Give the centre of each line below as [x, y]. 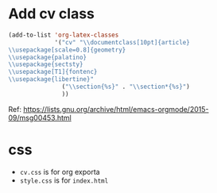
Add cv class [52, 14]
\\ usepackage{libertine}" [51, 79]
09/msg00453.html [40, 118]
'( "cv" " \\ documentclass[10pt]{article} [122, 42]
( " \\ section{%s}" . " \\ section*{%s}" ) [126, 87]
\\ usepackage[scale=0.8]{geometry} [67, 50]
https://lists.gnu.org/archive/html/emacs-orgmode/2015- [116, 109]
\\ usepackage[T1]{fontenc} [53, 72]
